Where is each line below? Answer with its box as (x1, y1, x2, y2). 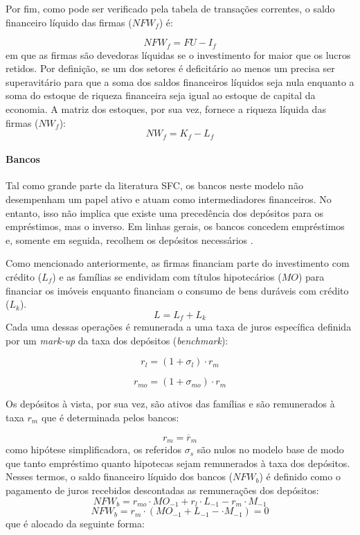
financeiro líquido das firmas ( (6, 15, 132, 29)
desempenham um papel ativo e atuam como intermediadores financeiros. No (6, 192, 332, 207)
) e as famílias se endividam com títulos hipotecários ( (52, 270, 282, 284)
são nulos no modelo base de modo (197, 442, 344, 457)
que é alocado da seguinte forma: (6, 516, 145, 531)
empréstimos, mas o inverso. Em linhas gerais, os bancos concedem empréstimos (6, 219, 345, 234)
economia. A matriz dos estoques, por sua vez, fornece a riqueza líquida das (6, 102, 326, 116)
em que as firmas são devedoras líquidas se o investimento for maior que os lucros (6, 47, 351, 62)
